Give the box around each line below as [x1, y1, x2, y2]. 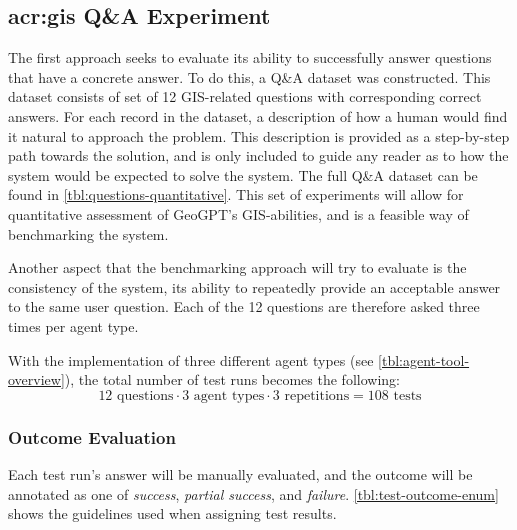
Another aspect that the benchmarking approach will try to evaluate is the [8, 257, 467, 278]
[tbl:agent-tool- [378, 349, 470, 370]
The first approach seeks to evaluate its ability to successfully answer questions [8, 47, 492, 68]
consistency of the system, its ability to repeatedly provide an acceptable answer [8, 276, 501, 297]
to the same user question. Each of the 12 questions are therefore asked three [8, 296, 480, 317]
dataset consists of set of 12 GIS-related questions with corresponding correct [8, 86, 482, 107]
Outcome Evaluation [8, 424, 176, 449]
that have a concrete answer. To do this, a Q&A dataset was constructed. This [8, 66, 491, 87]
